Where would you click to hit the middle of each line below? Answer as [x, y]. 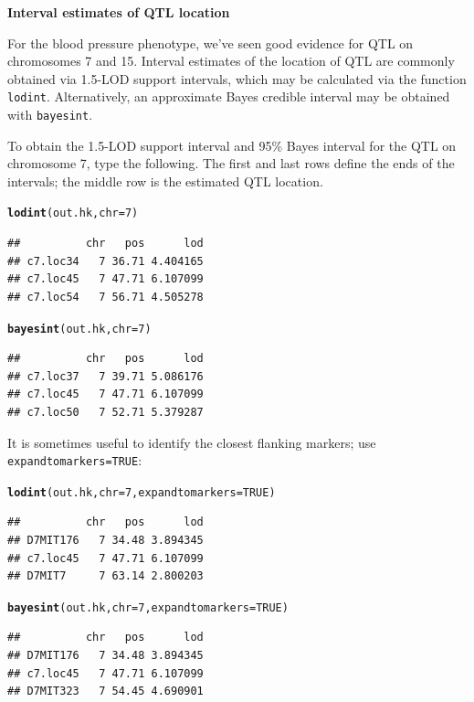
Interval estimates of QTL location [119, 12]
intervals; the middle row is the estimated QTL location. [165, 181]
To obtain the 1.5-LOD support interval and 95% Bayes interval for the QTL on [232, 145]
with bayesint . [50, 115]
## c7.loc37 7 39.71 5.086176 [105, 376]
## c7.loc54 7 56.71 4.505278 [105, 297]
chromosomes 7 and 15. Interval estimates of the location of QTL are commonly [231, 61]
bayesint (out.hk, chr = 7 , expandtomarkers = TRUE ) [148, 607]
